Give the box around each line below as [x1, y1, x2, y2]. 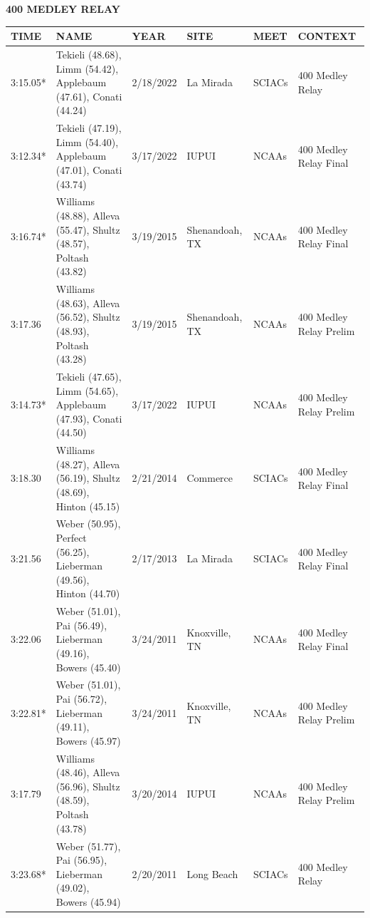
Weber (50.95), [55, 516, 121, 531]
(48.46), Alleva [55, 765, 120, 780]
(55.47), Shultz [55, 222, 120, 237]
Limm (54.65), [55, 383, 119, 398]
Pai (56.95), [55, 852, 107, 867]
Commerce [186, 470, 233, 485]
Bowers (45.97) [55, 733, 121, 748]
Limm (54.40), [55, 134, 119, 149]
